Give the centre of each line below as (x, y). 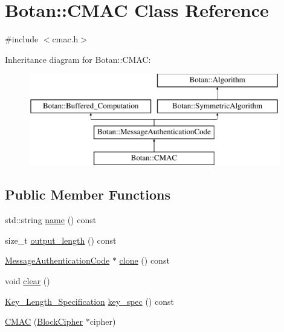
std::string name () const (51, 220)
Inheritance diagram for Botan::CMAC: (78, 59)
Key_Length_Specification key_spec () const (89, 301)
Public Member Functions (88, 194)
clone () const (144, 260)
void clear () (27, 281)
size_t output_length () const (61, 240)
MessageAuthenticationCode (57, 260)
